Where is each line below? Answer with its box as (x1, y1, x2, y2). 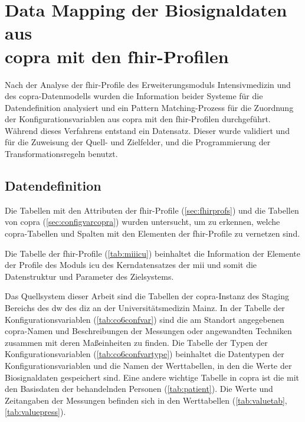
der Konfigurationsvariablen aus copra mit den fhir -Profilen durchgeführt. (5, 113, 271, 125)
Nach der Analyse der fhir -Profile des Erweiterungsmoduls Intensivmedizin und (5, 78, 291, 90)
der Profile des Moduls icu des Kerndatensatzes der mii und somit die (5, 259, 257, 271)
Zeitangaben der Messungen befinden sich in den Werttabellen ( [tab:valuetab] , (5, 394, 287, 406)
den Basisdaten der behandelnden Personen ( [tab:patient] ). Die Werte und (5, 382, 273, 395)
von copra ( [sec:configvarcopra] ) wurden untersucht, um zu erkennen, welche (5, 215, 280, 228)
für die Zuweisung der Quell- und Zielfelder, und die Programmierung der (5, 136, 271, 148)
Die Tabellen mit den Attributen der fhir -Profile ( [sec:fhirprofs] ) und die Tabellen (5, 204, 299, 216)
